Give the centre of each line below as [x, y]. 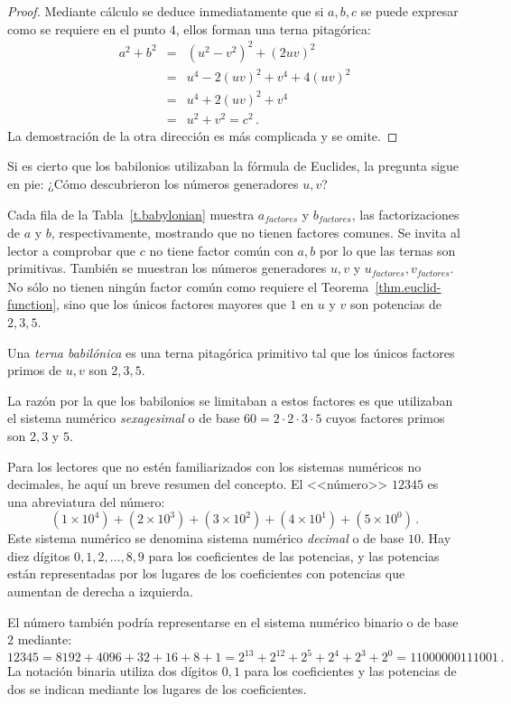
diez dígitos [39, 555]
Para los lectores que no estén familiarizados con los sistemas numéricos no [214, 466]
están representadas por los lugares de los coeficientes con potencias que [206, 573]
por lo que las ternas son [387, 250]
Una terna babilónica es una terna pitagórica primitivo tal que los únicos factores [231, 352]
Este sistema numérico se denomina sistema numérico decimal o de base [206, 538]
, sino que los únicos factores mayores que [171, 304]
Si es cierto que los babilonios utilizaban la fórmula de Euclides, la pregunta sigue [233, 166]
